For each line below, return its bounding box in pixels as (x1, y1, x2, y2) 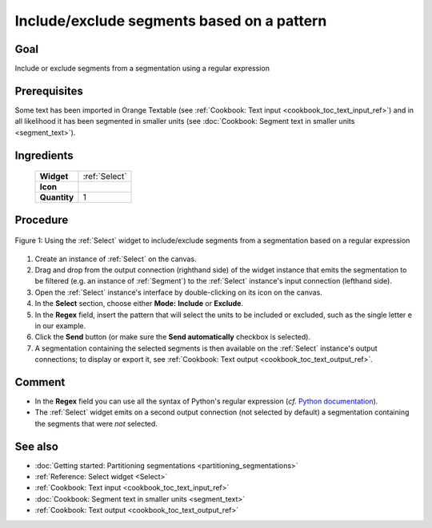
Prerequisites (14, 84, 83, 97)
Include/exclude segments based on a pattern (14, 12, 327, 30)
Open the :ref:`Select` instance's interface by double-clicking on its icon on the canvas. (34, 288, 323, 297)
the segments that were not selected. (34, 419, 158, 428)
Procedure (14, 212, 69, 227)
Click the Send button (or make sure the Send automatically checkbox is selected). (34, 332, 311, 342)
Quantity (39, 192, 74, 203)
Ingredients (14, 149, 74, 162)
